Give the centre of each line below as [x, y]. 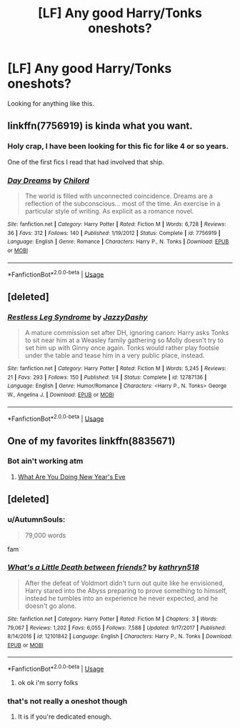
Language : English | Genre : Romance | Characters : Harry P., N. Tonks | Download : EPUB [118, 242]
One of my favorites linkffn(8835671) [91, 441]
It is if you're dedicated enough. [65, 717]
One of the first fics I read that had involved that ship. [86, 161]
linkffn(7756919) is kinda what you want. [100, 126]
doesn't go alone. [51, 606]
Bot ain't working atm [45, 461]
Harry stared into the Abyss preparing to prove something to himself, [126, 590]
